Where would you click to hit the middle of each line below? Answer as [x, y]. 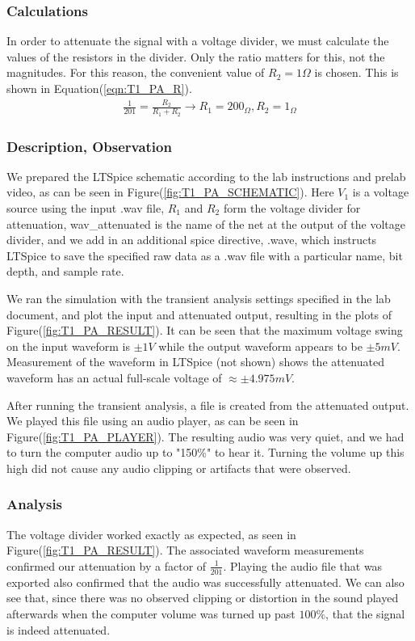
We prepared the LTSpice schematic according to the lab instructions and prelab [206, 176]
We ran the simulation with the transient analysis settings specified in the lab [199, 298]
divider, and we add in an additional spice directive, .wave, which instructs [192, 240]
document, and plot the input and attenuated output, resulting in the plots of [199, 314]
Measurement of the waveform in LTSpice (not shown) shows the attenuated [195, 362]
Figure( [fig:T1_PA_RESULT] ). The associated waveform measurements [185, 550]
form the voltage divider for [292, 207]
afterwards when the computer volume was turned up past [151, 613]
